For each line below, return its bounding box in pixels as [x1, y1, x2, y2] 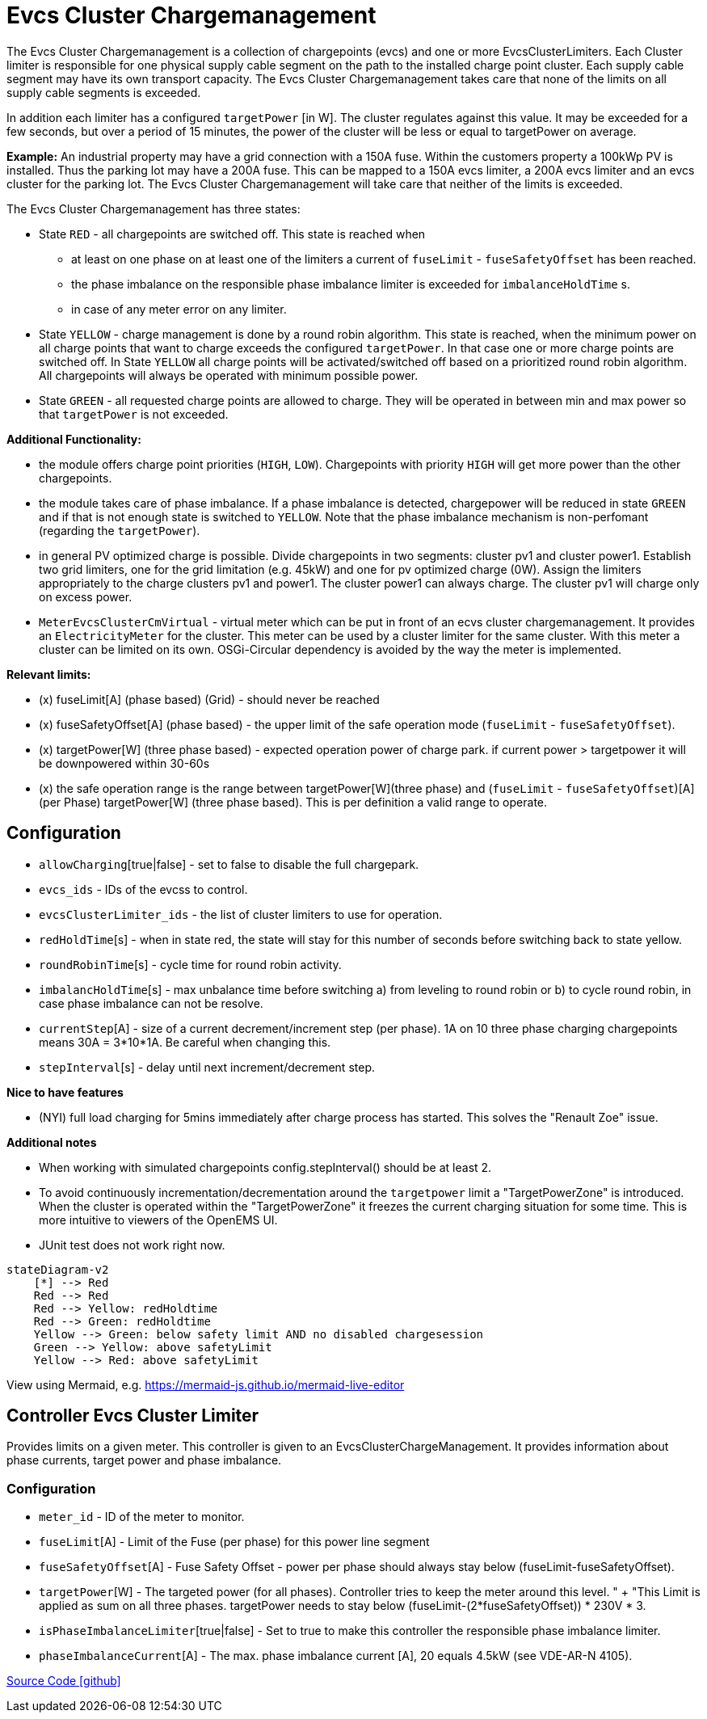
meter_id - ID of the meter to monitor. [39, 1510, 245, 1524]
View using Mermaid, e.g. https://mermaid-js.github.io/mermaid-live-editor [6, 1377, 405, 1392]
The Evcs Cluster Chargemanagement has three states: [6, 201, 301, 216]
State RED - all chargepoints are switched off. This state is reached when [39, 226, 426, 241]
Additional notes [6, 1135, 97, 1149]
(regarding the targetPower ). [39, 523, 200, 537]
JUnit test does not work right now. [39, 1237, 225, 1252]
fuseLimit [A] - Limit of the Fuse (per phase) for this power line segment [39, 1535, 430, 1549]
